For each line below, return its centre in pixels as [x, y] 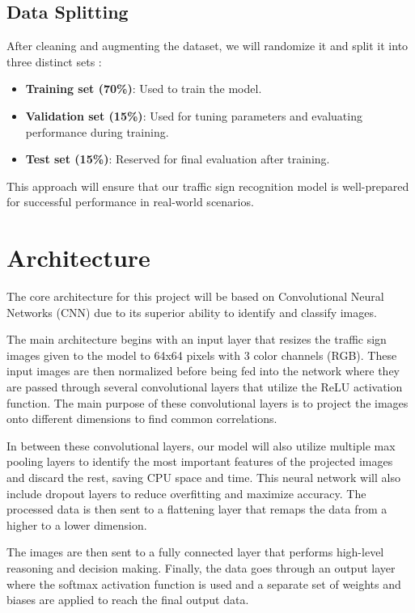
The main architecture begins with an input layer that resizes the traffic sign [197, 339]
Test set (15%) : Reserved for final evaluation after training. [178, 159]
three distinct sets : [54, 61]
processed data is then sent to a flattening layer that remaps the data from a [197, 509]
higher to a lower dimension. [77, 524]
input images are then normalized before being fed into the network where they [203, 371]
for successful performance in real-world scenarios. [130, 202]
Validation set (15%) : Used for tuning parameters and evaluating [194, 115]
